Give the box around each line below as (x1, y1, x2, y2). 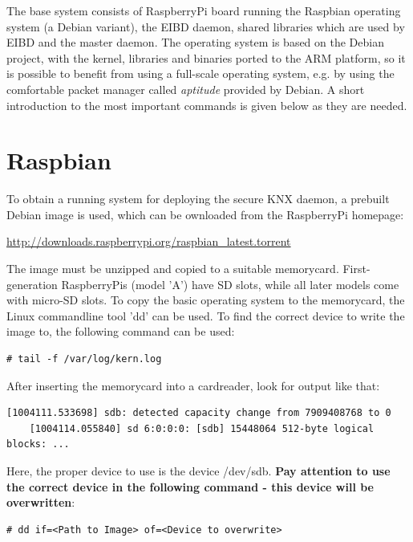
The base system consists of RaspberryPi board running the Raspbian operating (6, 2, 401, 18)
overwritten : (6, 494, 75, 511)
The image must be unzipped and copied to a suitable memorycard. (6, 260, 339, 277)
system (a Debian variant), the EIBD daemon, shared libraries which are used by (6, 18, 405, 35)
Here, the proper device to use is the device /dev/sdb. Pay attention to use (6, 463, 391, 479)
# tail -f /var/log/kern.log (6, 353, 162, 365)
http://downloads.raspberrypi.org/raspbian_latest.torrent (6, 233, 291, 250)
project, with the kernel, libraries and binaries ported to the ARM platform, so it (6, 49, 406, 66)
